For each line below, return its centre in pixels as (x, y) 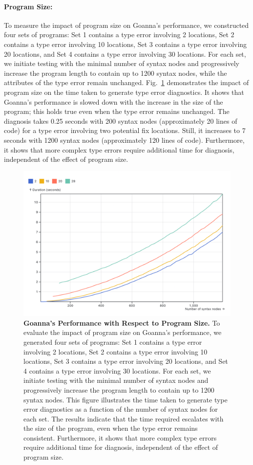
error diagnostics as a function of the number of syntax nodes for (121, 409)
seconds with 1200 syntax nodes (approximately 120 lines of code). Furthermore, (124, 140)
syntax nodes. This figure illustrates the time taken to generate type (126, 399)
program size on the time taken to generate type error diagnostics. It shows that (124, 92)
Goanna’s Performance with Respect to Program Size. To (122, 322)
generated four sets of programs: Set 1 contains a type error (113, 342)
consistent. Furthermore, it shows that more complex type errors (120, 437)
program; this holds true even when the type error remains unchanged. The (117, 111)
